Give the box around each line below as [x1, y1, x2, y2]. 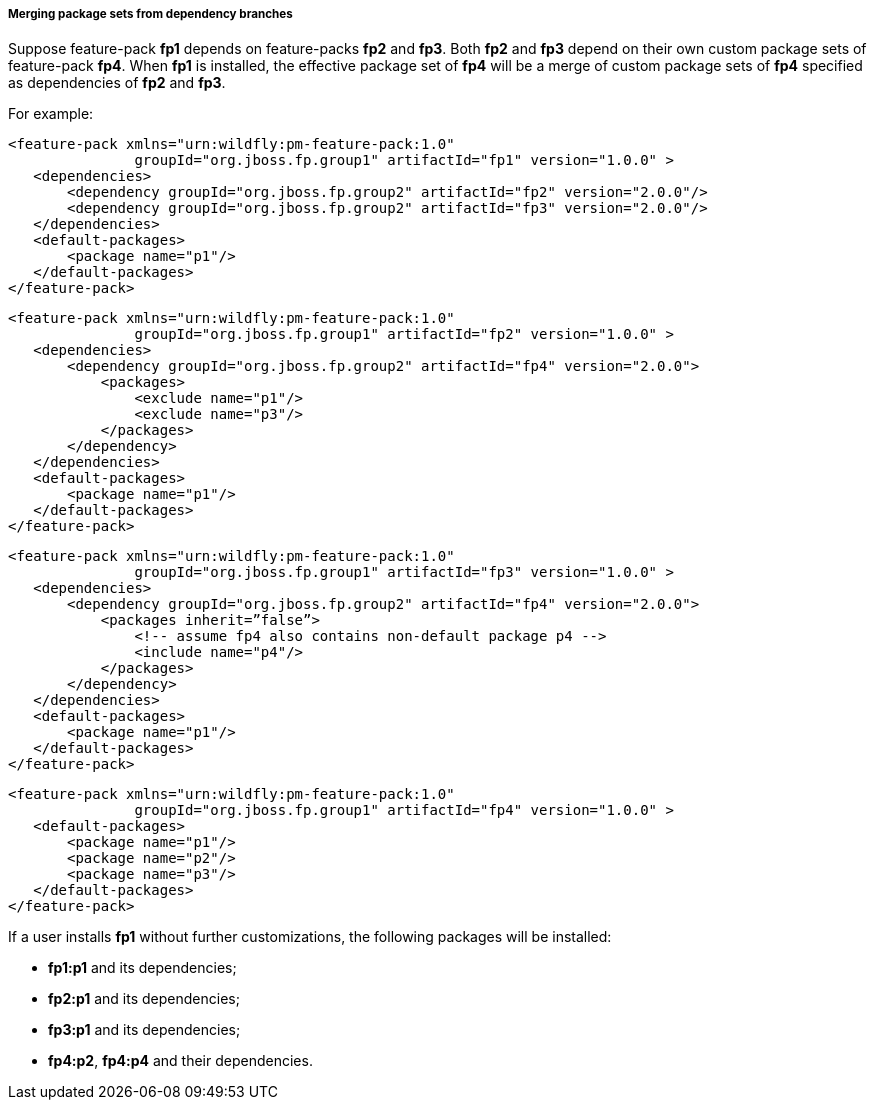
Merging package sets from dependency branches [8, 7, 293, 21]
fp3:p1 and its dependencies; [48, 1021, 241, 1039]
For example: [8, 105, 94, 123]
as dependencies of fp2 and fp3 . [8, 74, 226, 92]
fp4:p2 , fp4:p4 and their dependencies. [48, 1052, 313, 1070]
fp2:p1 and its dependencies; [48, 990, 240, 1008]
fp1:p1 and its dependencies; [48, 959, 237, 977]
